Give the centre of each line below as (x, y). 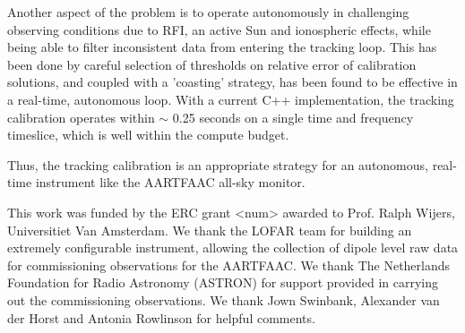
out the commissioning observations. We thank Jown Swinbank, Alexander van (224, 299)
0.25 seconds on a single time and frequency (293, 117)
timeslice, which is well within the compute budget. (148, 135)
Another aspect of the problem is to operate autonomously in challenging (208, 12)
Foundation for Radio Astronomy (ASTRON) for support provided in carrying (223, 282)
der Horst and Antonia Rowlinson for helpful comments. (161, 317)
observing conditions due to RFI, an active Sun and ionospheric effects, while (219, 29)
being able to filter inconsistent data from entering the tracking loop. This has (222, 47)
